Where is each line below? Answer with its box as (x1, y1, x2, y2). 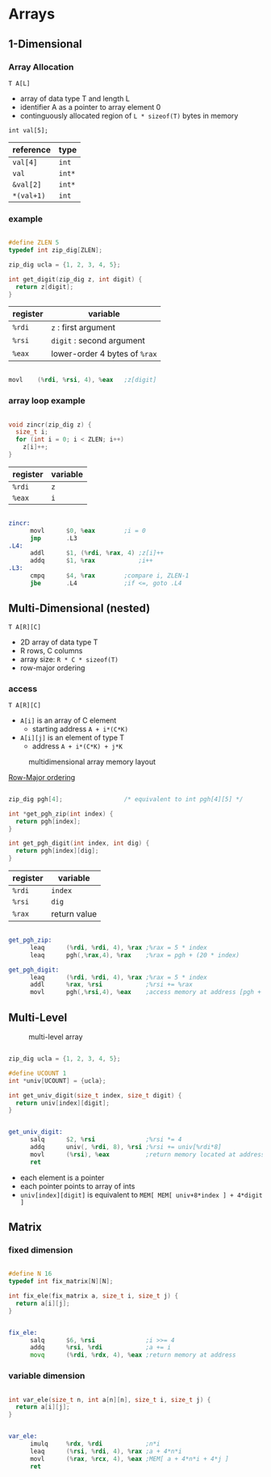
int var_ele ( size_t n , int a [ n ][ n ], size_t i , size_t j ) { (8, 1395, 211, 1404)
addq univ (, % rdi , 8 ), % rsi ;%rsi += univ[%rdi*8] (29, 1143, 222, 1152)
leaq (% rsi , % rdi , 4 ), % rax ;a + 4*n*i (29, 1447, 182, 1455)
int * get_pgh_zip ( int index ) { (8, 809, 114, 818)
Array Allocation (8, 61, 74, 73)
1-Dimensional (8, 37, 82, 51)
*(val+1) (12, 191, 46, 200)
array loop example (8, 395, 86, 406)
